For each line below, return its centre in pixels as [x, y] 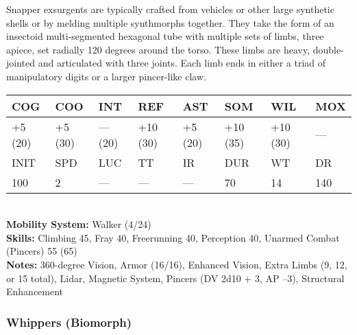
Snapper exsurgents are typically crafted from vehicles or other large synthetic [170, 9]
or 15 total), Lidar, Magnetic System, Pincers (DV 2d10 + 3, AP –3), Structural [175, 278]
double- [328, 49]
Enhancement [35, 291]
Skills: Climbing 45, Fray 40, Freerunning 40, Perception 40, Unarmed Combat [173, 237]
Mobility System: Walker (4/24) [79, 224]
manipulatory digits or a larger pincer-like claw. [106, 76]
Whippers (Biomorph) [69, 322]
